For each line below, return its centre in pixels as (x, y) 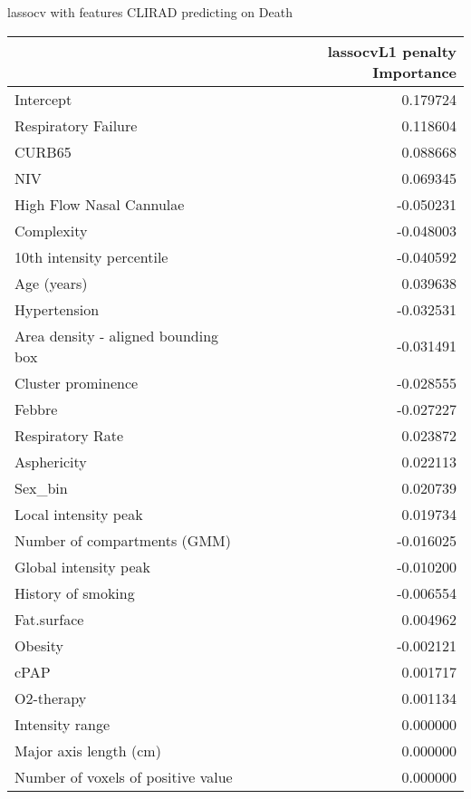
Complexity (51, 230)
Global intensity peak (83, 566)
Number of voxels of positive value (124, 776)
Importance (414, 72)
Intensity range (62, 724)
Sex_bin (41, 487)
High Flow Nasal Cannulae (100, 204)
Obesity (39, 645)
